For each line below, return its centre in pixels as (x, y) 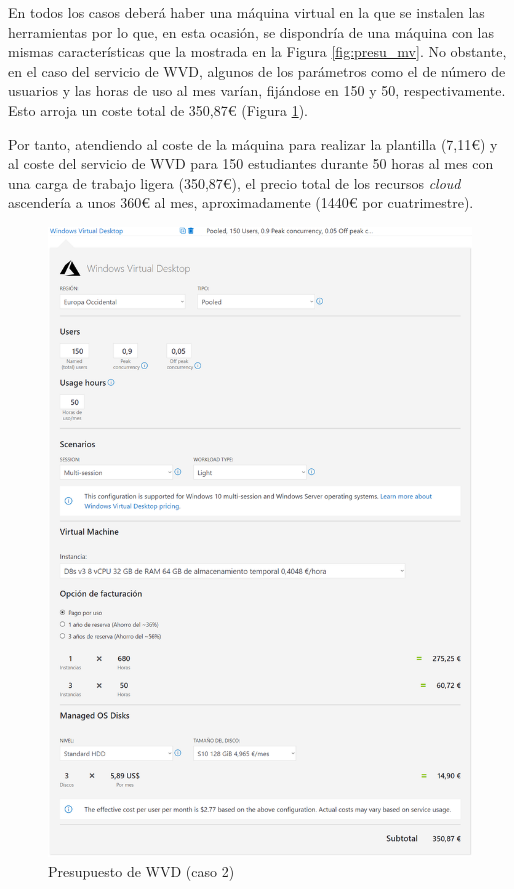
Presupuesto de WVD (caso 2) (141, 870)
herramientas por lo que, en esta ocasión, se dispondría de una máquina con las (251, 31)
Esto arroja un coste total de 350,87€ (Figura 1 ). (158, 109)
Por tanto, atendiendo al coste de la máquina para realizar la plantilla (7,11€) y (253, 143)
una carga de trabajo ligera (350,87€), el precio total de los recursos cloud (234, 182)
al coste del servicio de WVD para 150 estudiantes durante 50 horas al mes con (251, 163)
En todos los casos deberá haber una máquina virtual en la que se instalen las (246, 12)
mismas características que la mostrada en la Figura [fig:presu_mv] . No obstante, (257, 51)
